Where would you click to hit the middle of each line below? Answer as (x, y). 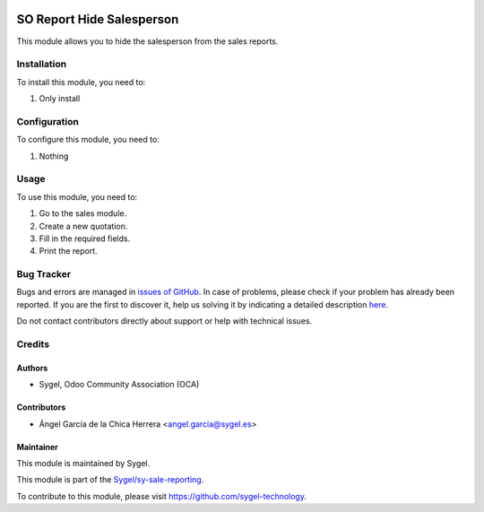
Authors (32, 368)
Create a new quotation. (83, 226)
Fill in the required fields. (85, 239)
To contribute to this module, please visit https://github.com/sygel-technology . (161, 496)
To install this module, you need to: (81, 82)
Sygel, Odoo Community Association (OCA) (119, 385)
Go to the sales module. (83, 213)
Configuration (48, 121)
